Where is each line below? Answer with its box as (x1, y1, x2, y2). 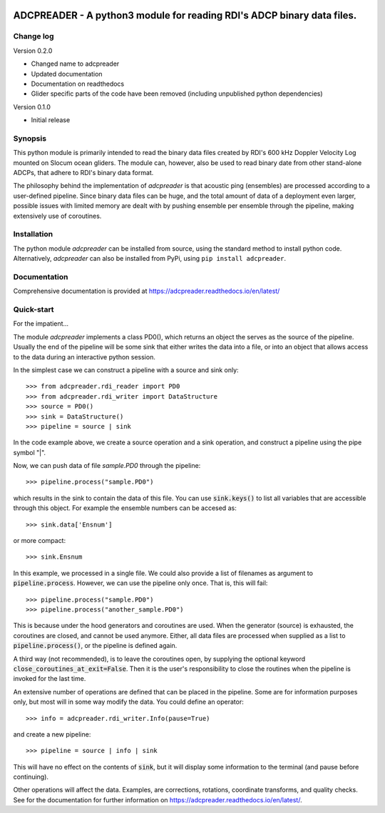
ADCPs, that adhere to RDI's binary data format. (13, 169, 154, 177)
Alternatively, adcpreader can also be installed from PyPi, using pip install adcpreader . (13, 254, 287, 263)
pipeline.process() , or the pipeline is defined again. (13, 642, 178, 650)
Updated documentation (31, 69, 103, 78)
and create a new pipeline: (13, 729, 91, 739)
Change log (13, 31, 54, 41)
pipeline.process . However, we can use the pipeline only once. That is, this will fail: (13, 579, 268, 587)
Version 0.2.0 (13, 46, 53, 55)
